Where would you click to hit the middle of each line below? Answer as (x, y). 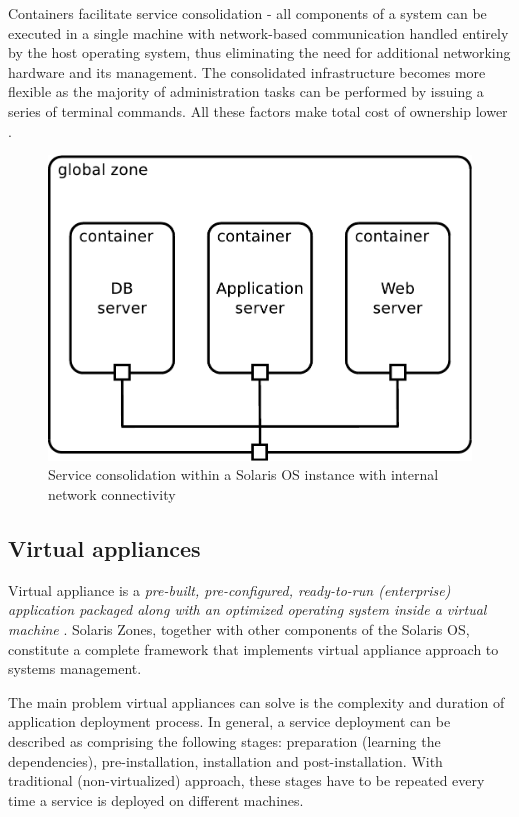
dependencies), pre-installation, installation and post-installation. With (225, 760)
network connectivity (112, 493)
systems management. (75, 668)
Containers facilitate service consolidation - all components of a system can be (247, 13)
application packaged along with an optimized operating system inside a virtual (247, 609)
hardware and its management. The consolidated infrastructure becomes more (247, 71)
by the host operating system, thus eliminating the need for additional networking (259, 52)
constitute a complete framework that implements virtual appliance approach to (253, 648)
